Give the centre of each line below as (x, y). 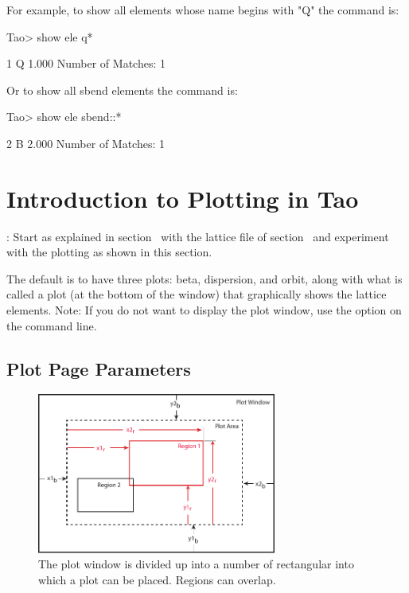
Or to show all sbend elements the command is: (122, 90)
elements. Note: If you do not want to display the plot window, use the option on (204, 310)
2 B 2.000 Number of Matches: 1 (86, 143)
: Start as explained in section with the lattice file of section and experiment (198, 236)
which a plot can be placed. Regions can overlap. (157, 579)
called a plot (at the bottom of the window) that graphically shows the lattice (197, 294)
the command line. (52, 325)
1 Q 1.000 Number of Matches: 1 (86, 63)
